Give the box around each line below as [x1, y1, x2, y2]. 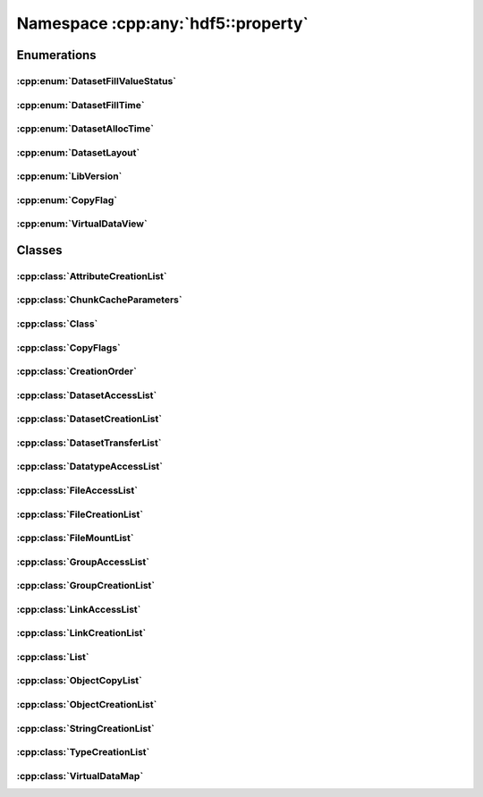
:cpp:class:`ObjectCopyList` [16, 674, 143, 687]
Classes [16, 242, 63, 258]
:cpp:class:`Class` [16, 318, 98, 330]
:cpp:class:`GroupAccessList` [16, 555, 149, 568]
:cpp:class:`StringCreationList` [16, 722, 156, 734]
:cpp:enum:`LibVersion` [16, 170, 123, 182]
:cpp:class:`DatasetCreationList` [16, 412, 163, 425]
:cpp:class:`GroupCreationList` [16, 580, 156, 592]
